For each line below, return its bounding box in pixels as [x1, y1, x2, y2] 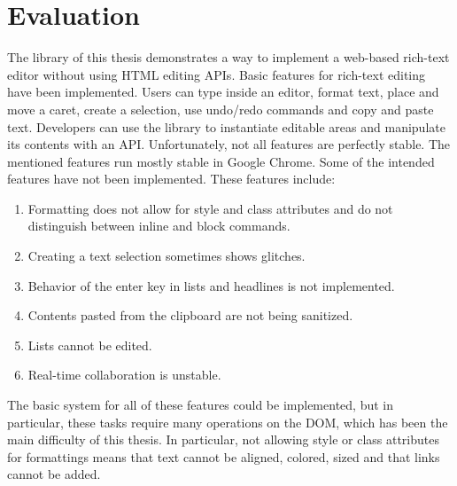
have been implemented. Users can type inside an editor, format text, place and [7, 82, 439, 101]
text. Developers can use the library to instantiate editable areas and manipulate [7, 117, 445, 136]
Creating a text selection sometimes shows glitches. [27, 247, 306, 265]
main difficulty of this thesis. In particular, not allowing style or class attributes [7, 430, 439, 449]
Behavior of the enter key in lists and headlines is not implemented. [27, 276, 395, 294]
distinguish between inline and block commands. [27, 216, 290, 235]
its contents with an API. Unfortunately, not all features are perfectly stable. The [7, 135, 451, 153]
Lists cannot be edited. [27, 335, 152, 354]
